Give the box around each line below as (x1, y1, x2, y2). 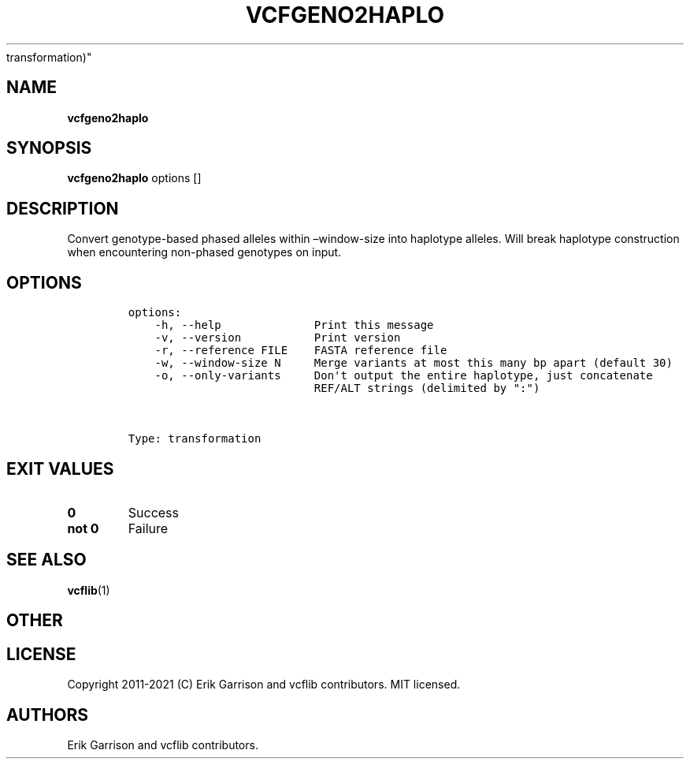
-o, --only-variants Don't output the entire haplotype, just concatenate (154, 369, 653, 382)
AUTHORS (6, 704, 89, 725)
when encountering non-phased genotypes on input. (67, 245, 342, 259)
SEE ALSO (6, 550, 87, 570)
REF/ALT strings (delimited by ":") (313, 382, 540, 395)
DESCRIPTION (6, 198, 119, 218)
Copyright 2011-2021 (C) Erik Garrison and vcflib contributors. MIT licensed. (67, 677, 461, 692)
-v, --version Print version (154, 331, 401, 345)
